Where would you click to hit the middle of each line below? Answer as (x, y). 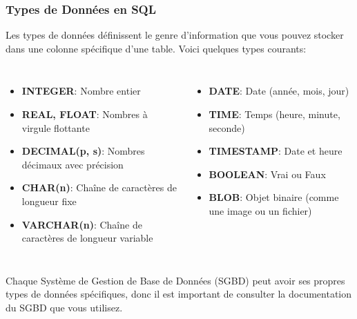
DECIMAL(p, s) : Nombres (83, 151)
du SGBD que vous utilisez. (64, 307)
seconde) (227, 127)
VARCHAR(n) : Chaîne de (82, 224)
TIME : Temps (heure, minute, (274, 114)
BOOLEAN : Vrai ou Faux (267, 174)
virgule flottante (56, 127)
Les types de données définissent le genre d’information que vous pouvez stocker (175, 35)
